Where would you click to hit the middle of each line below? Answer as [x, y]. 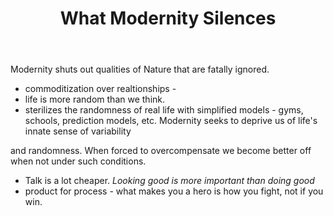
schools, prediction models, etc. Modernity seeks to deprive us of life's [171, 121]
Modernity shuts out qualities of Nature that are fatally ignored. [140, 69]
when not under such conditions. [78, 161]
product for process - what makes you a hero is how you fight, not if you [174, 191]
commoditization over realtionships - [100, 89]
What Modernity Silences [168, 18]
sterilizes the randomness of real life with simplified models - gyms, [164, 110]
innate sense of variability [78, 131]
